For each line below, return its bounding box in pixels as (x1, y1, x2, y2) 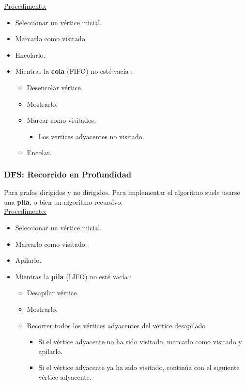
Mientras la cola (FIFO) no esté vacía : (15, 66, 133, 76)
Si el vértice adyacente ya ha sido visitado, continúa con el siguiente (38, 362, 240, 372)
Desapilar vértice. (27, 288, 79, 298)
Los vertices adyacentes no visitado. (38, 131, 144, 141)
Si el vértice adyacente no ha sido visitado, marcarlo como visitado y (38, 337, 242, 347)
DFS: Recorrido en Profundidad (4, 168, 132, 180)
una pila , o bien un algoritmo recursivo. (4, 196, 123, 207)
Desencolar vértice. (27, 82, 83, 92)
